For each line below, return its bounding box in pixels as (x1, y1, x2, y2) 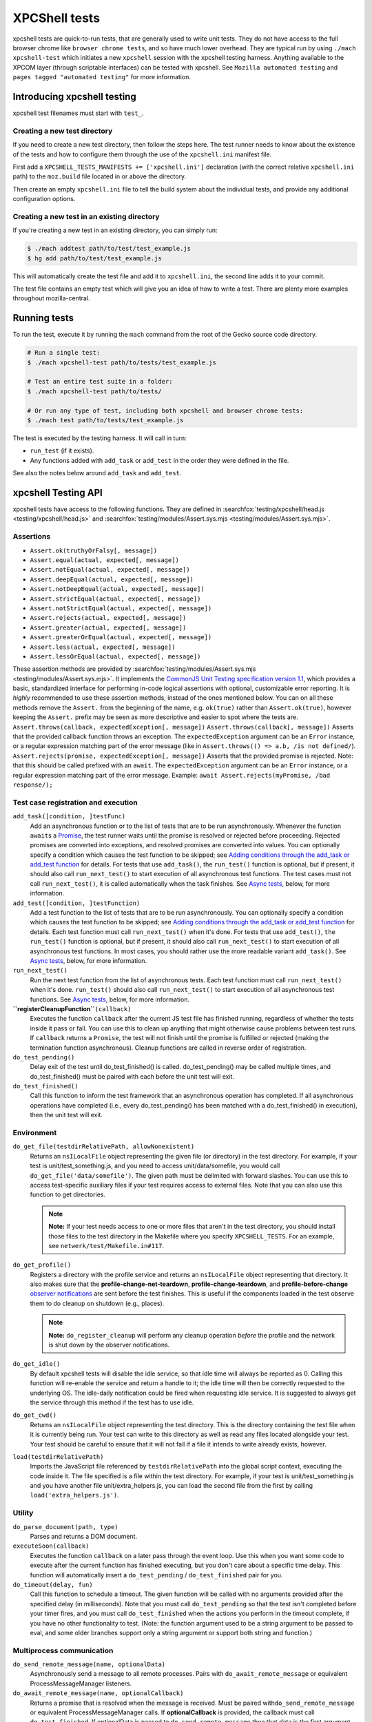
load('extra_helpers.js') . (30, 1491, 120, 1500)
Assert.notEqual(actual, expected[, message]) (30, 566, 190, 574)
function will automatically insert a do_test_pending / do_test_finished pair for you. (30, 1570, 283, 1579)
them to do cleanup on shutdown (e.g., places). (30, 1299, 165, 1307)
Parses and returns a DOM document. (30, 1533, 138, 1541)
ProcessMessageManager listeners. (30, 1679, 132, 1688)
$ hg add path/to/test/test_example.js (27, 254, 162, 262)
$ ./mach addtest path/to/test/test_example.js (27, 245, 191, 253)
